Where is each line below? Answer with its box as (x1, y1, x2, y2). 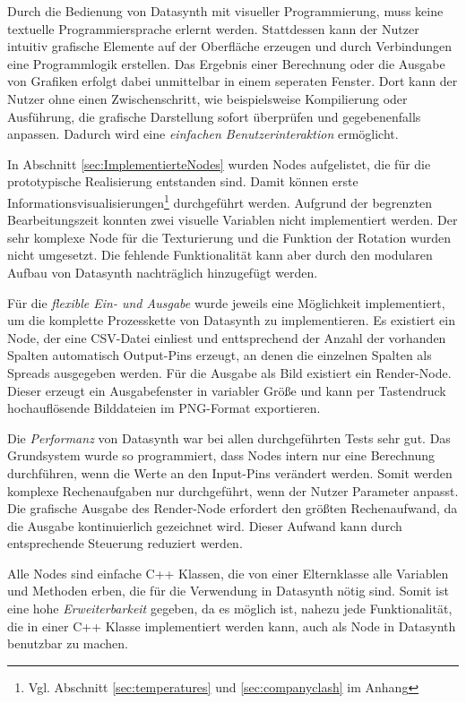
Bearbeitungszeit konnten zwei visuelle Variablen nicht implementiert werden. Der (7, 210, 458, 229)
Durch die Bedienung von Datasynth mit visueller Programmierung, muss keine (7, 2, 444, 20)
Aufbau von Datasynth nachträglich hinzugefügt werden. (7, 262, 318, 281)
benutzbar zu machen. (7, 634, 128, 653)
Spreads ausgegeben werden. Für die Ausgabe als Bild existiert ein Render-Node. (7, 363, 452, 382)
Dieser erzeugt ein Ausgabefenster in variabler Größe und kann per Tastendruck (7, 381, 446, 399)
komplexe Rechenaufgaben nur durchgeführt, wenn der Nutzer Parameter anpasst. (7, 481, 459, 500)
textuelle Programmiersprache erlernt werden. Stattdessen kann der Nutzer (7, 19, 419, 38)
